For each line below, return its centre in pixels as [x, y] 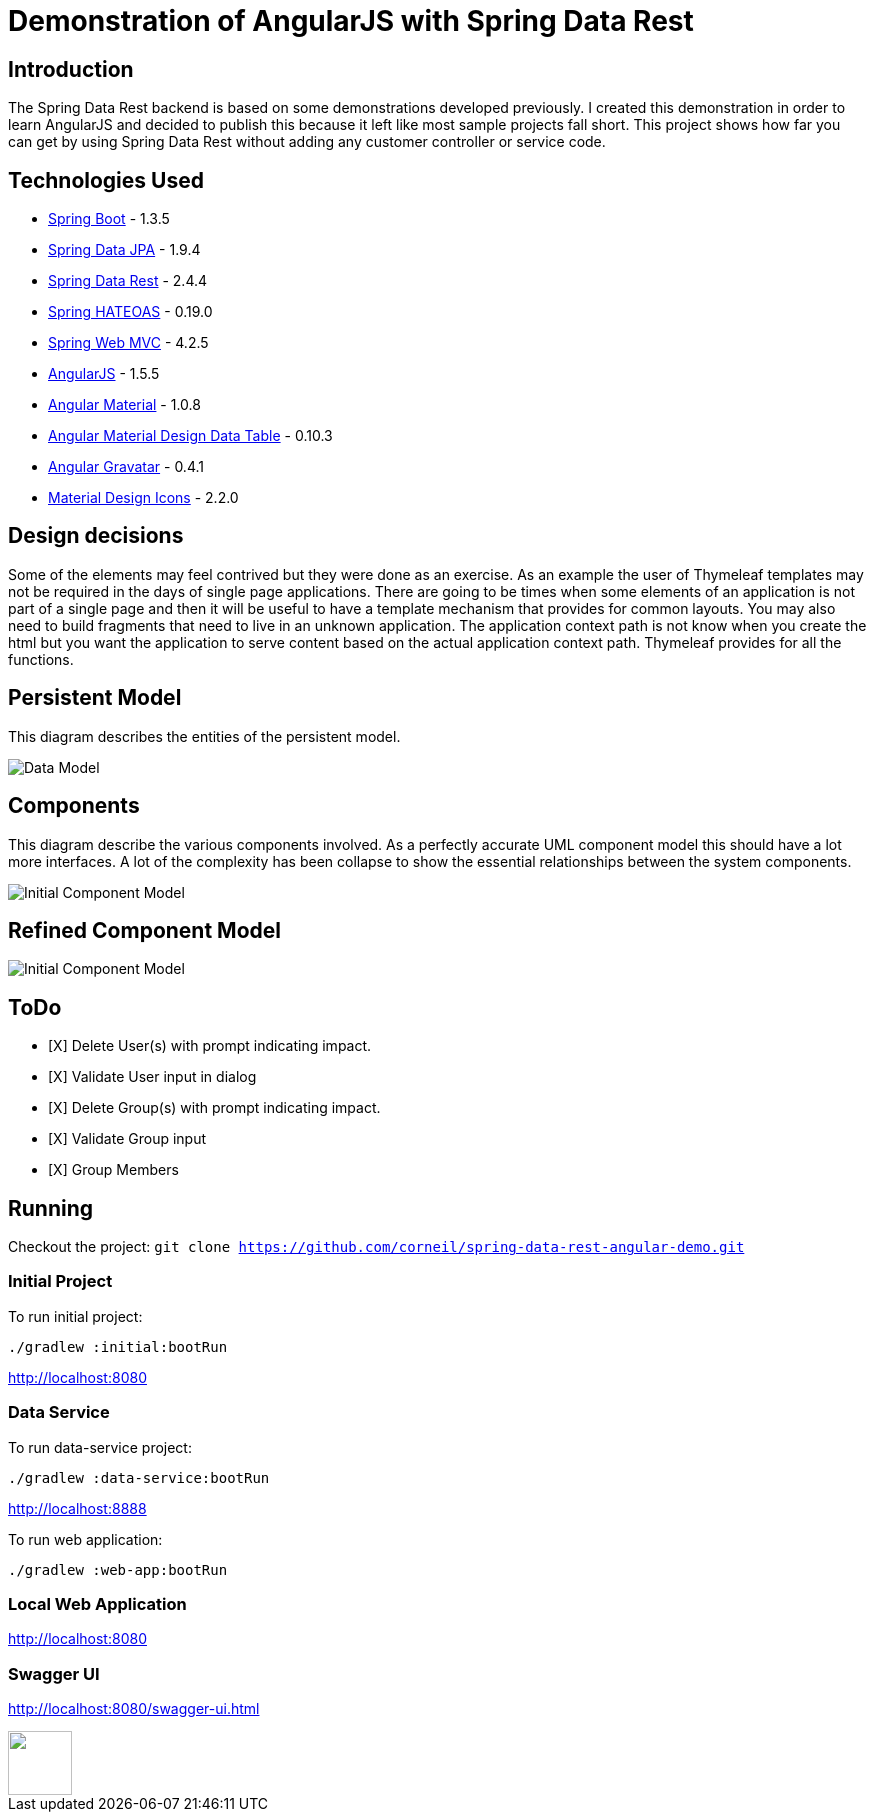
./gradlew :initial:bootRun [118, 1346]
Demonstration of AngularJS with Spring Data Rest [351, 21]
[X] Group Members [113, 1170]
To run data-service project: [100, 1447]
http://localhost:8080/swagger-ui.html [134, 1709]
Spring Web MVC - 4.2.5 [128, 343]
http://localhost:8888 [77, 1508]
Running [51, 1208]
